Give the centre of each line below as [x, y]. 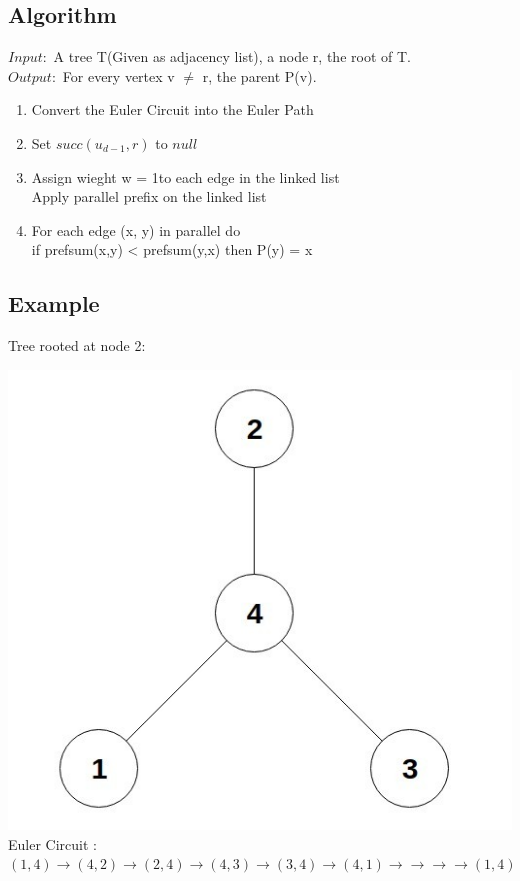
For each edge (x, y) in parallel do [136, 229]
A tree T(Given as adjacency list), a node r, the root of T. [232, 56]
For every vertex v [118, 75]
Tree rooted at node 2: [77, 345]
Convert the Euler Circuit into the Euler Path [172, 109]
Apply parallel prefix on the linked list [149, 196]
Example [54, 303]
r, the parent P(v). [259, 75]
